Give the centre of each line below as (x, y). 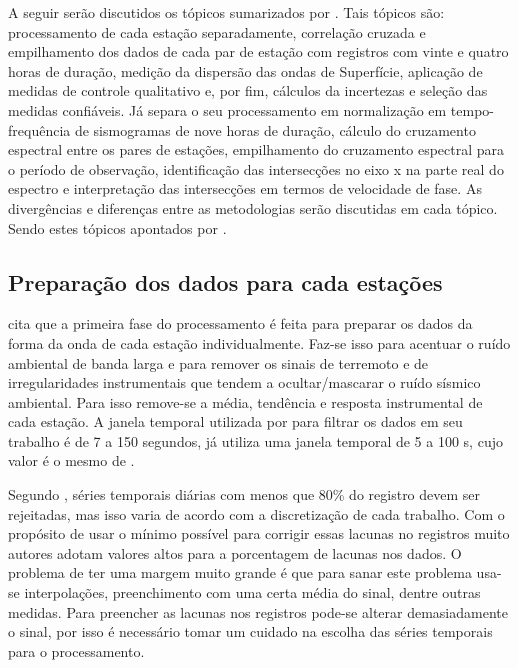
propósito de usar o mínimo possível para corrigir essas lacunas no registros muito (259, 533)
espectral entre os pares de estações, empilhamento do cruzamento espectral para (256, 149)
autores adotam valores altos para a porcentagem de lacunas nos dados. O (235, 552)
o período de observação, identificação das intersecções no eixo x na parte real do (256, 168)
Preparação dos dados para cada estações (225, 281)
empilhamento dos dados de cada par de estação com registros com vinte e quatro (258, 51)
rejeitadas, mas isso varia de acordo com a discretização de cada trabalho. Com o (256, 513)
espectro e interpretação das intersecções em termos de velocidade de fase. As (245, 188)
